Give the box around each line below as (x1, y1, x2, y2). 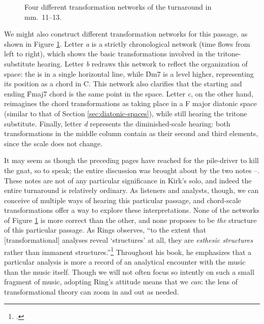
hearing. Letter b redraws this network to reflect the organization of (37, 58, 248, 69)
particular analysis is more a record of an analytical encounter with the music (4, 256, 246, 267)
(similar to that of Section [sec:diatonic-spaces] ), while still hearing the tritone (4, 108, 247, 118)
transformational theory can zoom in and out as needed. (4, 286, 179, 297)
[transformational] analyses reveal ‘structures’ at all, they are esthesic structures (4, 235, 253, 245)
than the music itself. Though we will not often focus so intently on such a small (4, 266, 254, 277)
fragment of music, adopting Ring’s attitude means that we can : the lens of (4, 276, 238, 287)
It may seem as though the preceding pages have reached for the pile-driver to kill (4, 155, 259, 166)
